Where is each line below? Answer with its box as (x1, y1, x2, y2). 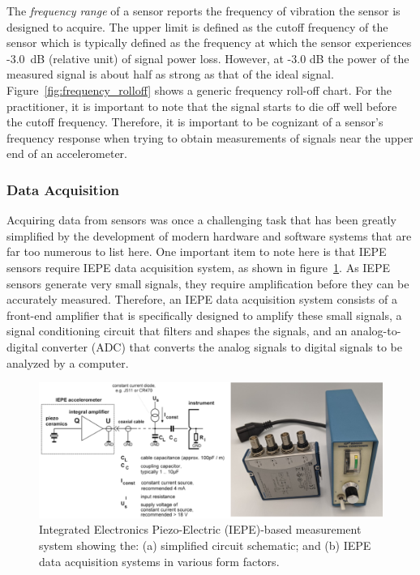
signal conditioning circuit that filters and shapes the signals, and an (6, 322, 348, 339)
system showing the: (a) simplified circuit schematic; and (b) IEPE (39, 536, 371, 553)
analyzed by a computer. (6, 354, 129, 371)
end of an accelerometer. (6, 145, 128, 162)
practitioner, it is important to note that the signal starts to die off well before (6, 97, 397, 114)
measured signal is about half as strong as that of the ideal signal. (6, 66, 334, 83)
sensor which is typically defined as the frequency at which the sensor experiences (6, 34, 412, 51)
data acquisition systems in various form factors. (39, 552, 280, 569)
